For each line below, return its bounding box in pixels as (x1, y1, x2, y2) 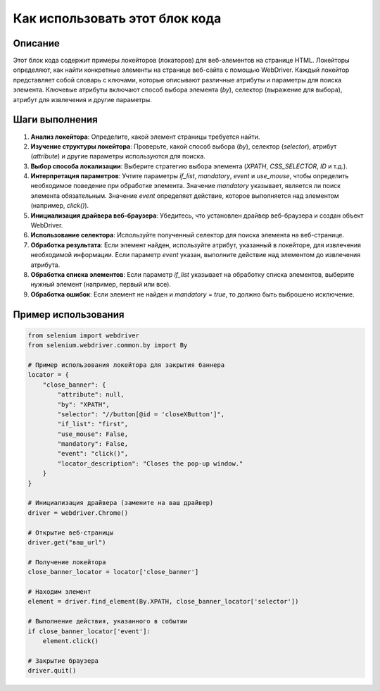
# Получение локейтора (27, 558, 106, 566)
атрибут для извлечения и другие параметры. (13, 95, 153, 104)
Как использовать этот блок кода (13, 11, 222, 26)
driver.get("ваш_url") (27, 538, 106, 546)
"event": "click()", (57, 449, 129, 458)
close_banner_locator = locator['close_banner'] (27, 568, 199, 576)
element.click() (42, 637, 99, 645)
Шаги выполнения (13, 113, 98, 126)
